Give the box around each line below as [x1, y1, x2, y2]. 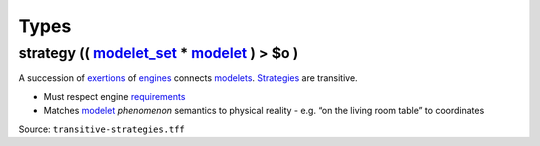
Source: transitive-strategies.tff [18, 123, 185, 135]
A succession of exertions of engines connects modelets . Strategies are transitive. [18, 72, 359, 84]
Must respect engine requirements [43, 90, 186, 102]
